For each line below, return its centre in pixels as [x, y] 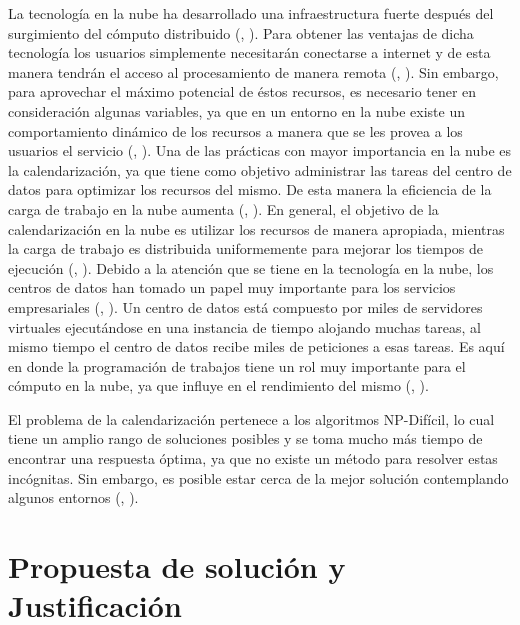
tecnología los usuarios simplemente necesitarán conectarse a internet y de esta [249, 52]
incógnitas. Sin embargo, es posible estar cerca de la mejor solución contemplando [258, 477]
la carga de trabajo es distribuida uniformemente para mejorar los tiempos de [246, 248]
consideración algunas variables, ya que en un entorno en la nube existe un [236, 110]
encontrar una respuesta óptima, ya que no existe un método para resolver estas [253, 458]
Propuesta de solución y [177, 566]
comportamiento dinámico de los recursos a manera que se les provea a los [235, 130]
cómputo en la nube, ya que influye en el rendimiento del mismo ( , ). [218, 385]
